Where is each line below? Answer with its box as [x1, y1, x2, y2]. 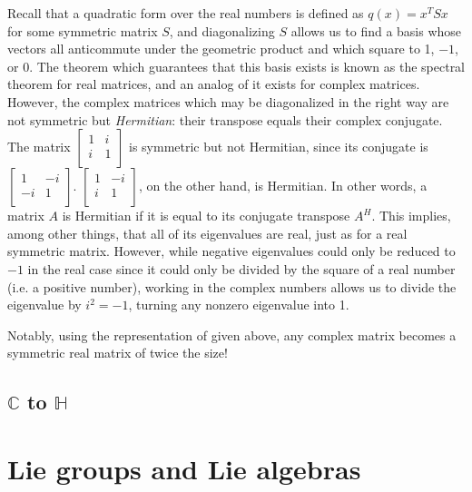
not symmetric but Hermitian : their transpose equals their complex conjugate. [7, 110, 443, 129]
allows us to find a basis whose [290, 21, 462, 40]
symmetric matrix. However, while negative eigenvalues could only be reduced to [7, 241, 456, 261]
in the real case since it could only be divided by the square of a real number [27, 259, 456, 278]
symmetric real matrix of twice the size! [7, 343, 228, 362]
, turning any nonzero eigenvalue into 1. [128, 295, 349, 314]
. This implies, [371, 206, 451, 225]
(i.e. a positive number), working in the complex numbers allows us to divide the [7, 277, 457, 296]
